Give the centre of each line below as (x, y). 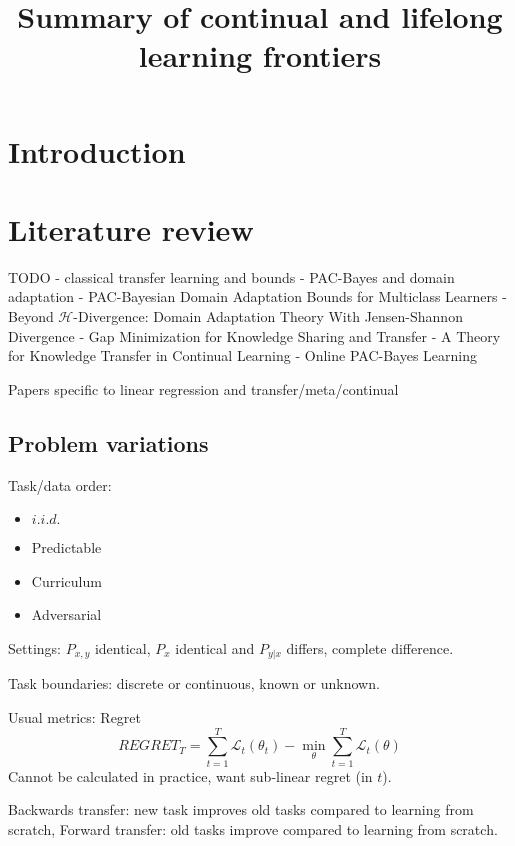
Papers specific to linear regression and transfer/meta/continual (203, 388)
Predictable (66, 547)
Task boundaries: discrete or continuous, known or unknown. (194, 683)
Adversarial (66, 614)
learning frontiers (260, 55)
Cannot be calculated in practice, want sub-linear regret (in (190, 775)
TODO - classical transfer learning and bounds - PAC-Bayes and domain (231, 276)
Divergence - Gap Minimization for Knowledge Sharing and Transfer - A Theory (254, 335)
